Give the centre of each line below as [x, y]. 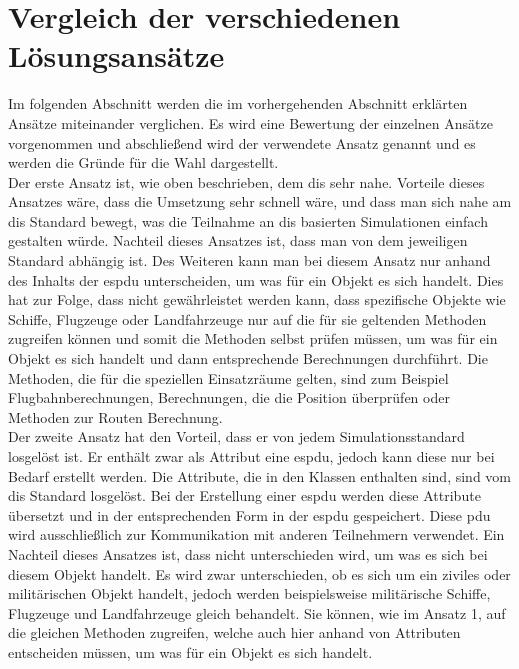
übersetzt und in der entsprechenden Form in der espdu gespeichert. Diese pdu [249, 514]
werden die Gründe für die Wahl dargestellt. [143, 162]
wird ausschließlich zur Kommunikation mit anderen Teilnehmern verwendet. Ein [256, 534]
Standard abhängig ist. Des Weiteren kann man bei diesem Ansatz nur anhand [249, 260]
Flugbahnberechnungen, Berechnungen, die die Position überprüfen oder [229, 397]
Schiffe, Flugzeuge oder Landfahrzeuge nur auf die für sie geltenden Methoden [247, 318]
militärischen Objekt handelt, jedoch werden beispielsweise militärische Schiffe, [249, 593]
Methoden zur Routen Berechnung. [115, 416]
